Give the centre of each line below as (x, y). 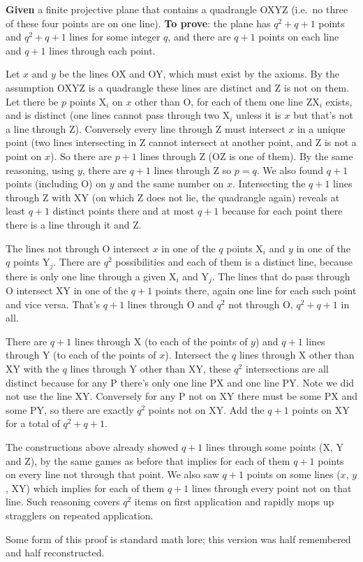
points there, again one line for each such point (256, 290)
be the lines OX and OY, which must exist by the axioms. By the (199, 74)
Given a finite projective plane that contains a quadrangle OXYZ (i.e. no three (177, 9)
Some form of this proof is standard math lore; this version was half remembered (178, 539)
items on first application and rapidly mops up (234, 502)
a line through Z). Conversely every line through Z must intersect (146, 128)
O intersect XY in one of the (67, 290)
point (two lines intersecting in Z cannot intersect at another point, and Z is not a (181, 142)
